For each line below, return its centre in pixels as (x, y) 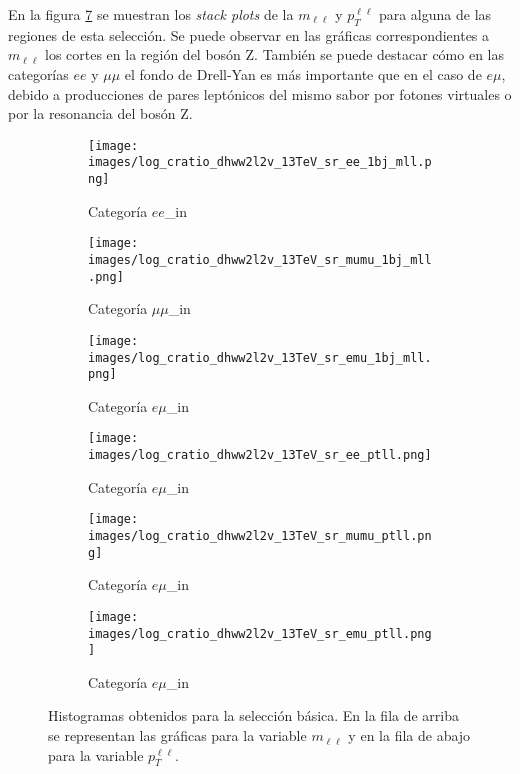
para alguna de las (435, 14)
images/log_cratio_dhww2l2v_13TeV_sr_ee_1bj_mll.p (260, 162)
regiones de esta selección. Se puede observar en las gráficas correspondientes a (249, 34)
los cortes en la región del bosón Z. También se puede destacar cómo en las (274, 54)
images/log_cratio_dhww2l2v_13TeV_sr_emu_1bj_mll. (260, 357)
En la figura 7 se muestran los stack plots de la (151, 14)
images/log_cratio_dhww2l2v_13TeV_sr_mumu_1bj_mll (260, 259)
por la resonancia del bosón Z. (100, 113)
